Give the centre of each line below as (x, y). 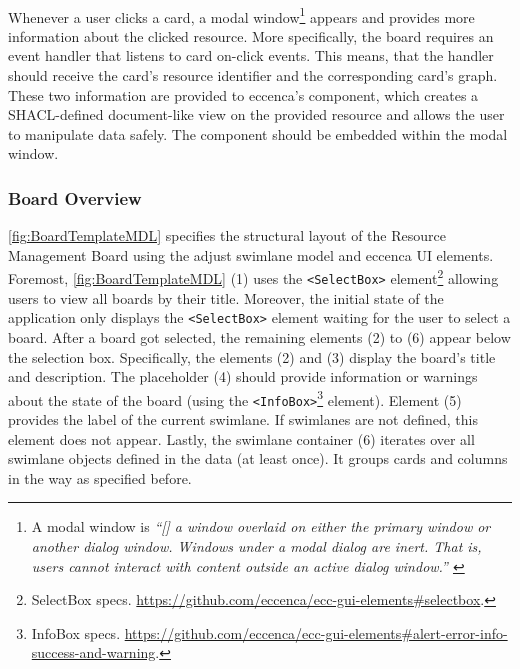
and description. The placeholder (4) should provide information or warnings (243, 376)
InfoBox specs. (76, 632)
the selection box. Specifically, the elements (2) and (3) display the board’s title (252, 356)
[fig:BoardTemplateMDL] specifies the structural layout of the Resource (227, 235)
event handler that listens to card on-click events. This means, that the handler (251, 55)
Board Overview (75, 197)
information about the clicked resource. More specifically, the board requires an (251, 35)
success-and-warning (93, 652)
